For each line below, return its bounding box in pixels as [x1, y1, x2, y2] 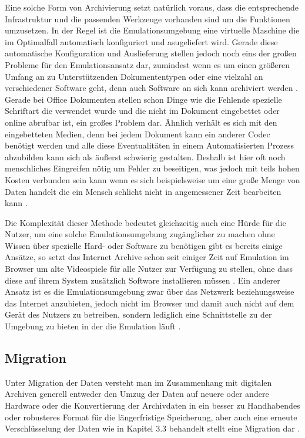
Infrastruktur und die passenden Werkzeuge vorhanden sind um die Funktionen [5, 12, 290, 25]
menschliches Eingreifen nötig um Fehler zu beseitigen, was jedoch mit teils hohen [5, 162, 300, 174]
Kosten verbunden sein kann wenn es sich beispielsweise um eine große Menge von [5, 173, 300, 186]
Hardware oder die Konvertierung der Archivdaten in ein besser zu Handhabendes [5, 399, 300, 412]
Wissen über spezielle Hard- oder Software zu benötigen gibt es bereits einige [5, 239, 283, 251]
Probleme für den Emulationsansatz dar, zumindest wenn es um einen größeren [5, 58, 290, 70]
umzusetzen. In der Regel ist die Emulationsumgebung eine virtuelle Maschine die [5, 24, 300, 36]
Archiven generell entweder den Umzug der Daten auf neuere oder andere [5, 388, 269, 400]
